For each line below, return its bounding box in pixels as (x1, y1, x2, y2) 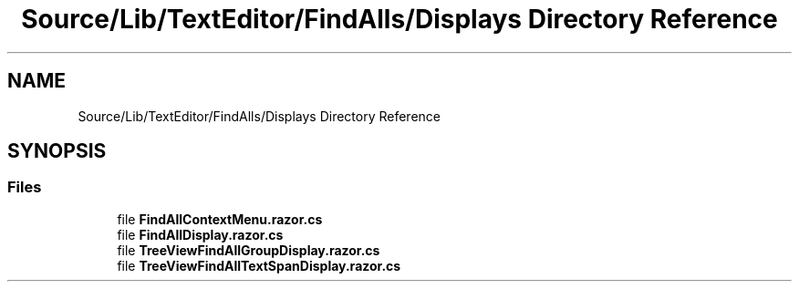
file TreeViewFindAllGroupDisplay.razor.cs (117, 242, 380, 258)
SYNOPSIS (7, 139, 107, 163)
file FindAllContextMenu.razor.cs (117, 211, 323, 227)
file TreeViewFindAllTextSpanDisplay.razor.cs (117, 257, 401, 274)
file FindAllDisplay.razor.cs (117, 226, 284, 243)
